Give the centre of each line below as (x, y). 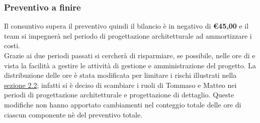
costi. (12, 45)
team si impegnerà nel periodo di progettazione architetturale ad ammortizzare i (128, 35)
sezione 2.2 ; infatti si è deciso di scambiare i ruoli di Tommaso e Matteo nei (120, 85)
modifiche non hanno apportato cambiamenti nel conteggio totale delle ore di (123, 104)
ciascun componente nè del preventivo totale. (73, 114)
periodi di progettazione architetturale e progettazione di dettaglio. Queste (119, 95)
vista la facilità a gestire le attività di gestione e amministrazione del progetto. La (130, 65)
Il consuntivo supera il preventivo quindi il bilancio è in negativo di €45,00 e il (126, 26)
